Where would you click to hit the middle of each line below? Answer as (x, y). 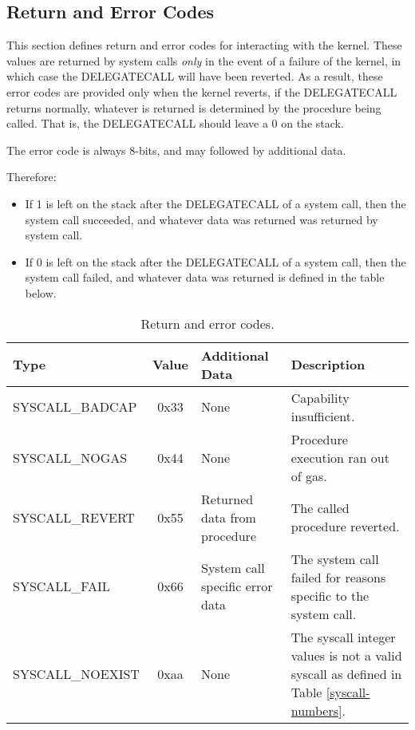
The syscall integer (343, 637)
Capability (320, 397)
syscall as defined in (346, 673)
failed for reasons (338, 577)
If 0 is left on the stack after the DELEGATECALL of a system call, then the (215, 261)
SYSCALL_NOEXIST (76, 673)
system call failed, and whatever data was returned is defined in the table (205, 277)
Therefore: (32, 177)
